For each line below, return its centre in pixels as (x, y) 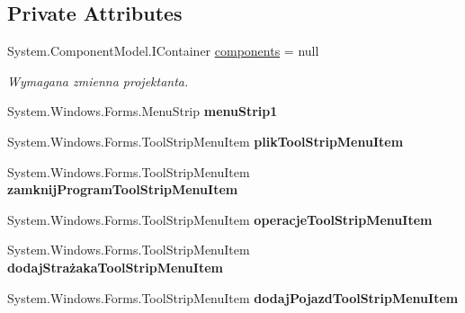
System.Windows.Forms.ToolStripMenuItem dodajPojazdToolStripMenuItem (233, 297)
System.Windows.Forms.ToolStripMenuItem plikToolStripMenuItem (206, 141)
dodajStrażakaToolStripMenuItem (115, 267)
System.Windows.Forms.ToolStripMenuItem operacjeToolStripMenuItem (220, 219)
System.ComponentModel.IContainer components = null (163, 51)
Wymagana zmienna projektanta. (98, 80)
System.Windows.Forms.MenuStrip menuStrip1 (143, 111)
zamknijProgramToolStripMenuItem (123, 189)
